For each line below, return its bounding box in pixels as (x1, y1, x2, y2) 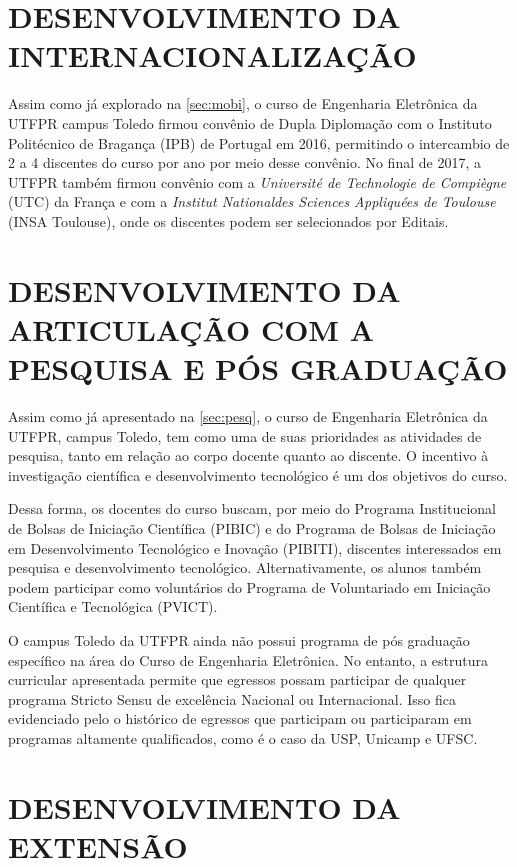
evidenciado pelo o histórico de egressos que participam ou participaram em (8, 708, 472, 729)
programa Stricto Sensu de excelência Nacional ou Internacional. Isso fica (8, 688, 456, 709)
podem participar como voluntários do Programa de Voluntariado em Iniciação (8, 576, 491, 597)
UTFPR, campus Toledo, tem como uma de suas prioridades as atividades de (8, 425, 482, 446)
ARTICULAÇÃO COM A (8, 308, 374, 349)
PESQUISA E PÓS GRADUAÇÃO (8, 348, 508, 389)
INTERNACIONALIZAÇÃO (8, 35, 417, 76)
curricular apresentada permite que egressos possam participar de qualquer (8, 669, 467, 690)
